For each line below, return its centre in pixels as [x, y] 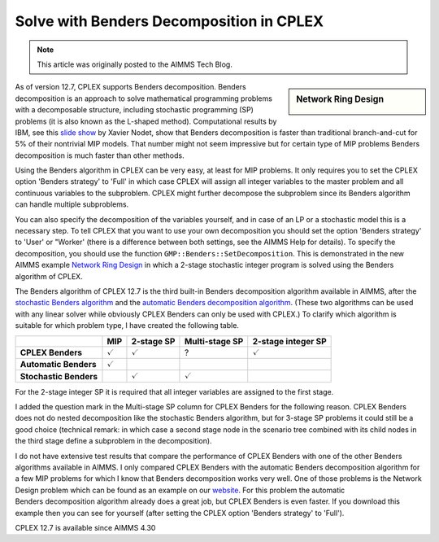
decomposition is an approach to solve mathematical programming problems [143, 98]
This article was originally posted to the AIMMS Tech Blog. [135, 64]
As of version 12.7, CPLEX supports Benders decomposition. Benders [131, 87]
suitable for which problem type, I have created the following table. [127, 326]
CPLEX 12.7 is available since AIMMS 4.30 [85, 528]
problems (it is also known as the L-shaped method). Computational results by [146, 121]
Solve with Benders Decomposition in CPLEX [170, 21]
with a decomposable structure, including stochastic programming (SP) [134, 110]
